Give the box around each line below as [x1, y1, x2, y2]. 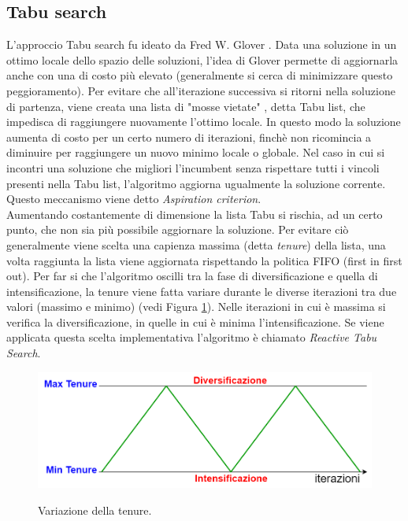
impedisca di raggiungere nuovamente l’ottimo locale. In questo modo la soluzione [6, 113, 401, 130]
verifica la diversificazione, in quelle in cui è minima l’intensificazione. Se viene [6, 313, 384, 330]
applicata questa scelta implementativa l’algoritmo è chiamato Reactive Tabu [6, 329, 377, 345]
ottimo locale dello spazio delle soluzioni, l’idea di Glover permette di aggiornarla [6, 51, 399, 68]
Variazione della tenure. [38, 501, 152, 518]
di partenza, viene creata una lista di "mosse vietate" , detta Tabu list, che [6, 98, 365, 114]
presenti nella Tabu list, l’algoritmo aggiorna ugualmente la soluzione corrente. [6, 175, 386, 191]
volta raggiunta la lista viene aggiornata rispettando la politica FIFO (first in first [6, 252, 402, 268]
